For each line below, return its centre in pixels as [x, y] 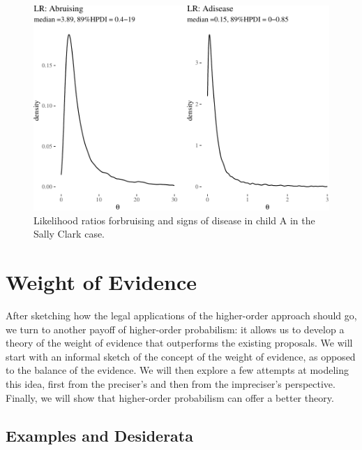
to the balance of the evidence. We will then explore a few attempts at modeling [178, 370]
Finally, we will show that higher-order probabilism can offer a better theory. [170, 397]
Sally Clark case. [69, 234]
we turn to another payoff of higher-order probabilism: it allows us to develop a [175, 329]
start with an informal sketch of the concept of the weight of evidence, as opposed [181, 356]
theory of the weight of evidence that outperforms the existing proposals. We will [179, 343]
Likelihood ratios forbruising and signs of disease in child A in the [174, 220]
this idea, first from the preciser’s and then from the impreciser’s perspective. [171, 384]
